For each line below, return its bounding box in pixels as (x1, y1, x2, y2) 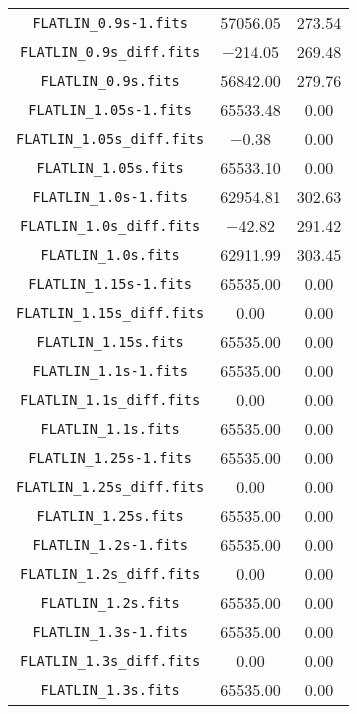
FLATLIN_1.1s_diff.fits (20, 391, 201, 408)
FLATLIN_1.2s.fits (40, 594, 180, 611)
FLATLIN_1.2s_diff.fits (20, 565, 201, 582)
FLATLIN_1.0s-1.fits (32, 188, 188, 205)
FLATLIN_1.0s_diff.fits (20, 217, 201, 234)
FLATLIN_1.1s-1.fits (32, 362, 188, 379)
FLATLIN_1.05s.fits (36, 159, 184, 176)
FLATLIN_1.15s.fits (36, 333, 184, 350)
